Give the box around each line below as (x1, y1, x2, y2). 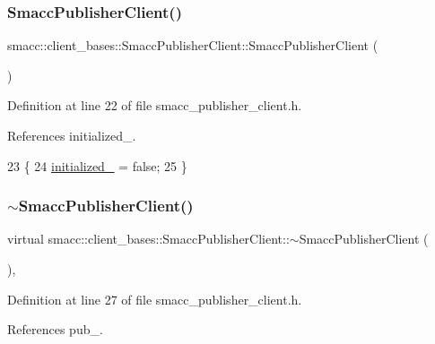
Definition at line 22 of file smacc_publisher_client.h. (7, 96, 302, 115)
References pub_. (7, 320, 103, 339)
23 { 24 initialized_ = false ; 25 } (7, 156, 187, 175)
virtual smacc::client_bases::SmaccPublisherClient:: (7, 229, 290, 248)
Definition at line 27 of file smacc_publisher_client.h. (7, 289, 302, 308)
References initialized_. (7, 126, 136, 144)
